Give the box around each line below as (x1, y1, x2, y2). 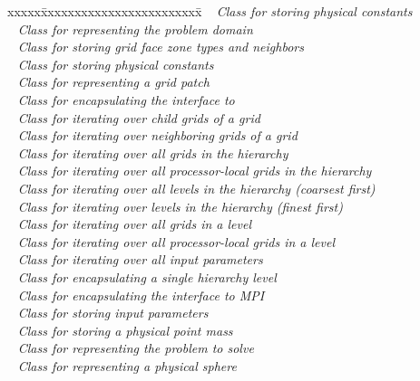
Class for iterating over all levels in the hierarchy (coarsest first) (17, 178, 376, 197)
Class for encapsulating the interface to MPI (17, 285, 265, 304)
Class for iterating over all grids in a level (17, 214, 252, 233)
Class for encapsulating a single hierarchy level (17, 267, 277, 286)
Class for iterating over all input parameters (17, 250, 263, 269)
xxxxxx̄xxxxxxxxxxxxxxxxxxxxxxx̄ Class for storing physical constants (7, 2, 413, 20)
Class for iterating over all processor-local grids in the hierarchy (17, 161, 372, 180)
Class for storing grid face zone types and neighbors (17, 37, 304, 56)
